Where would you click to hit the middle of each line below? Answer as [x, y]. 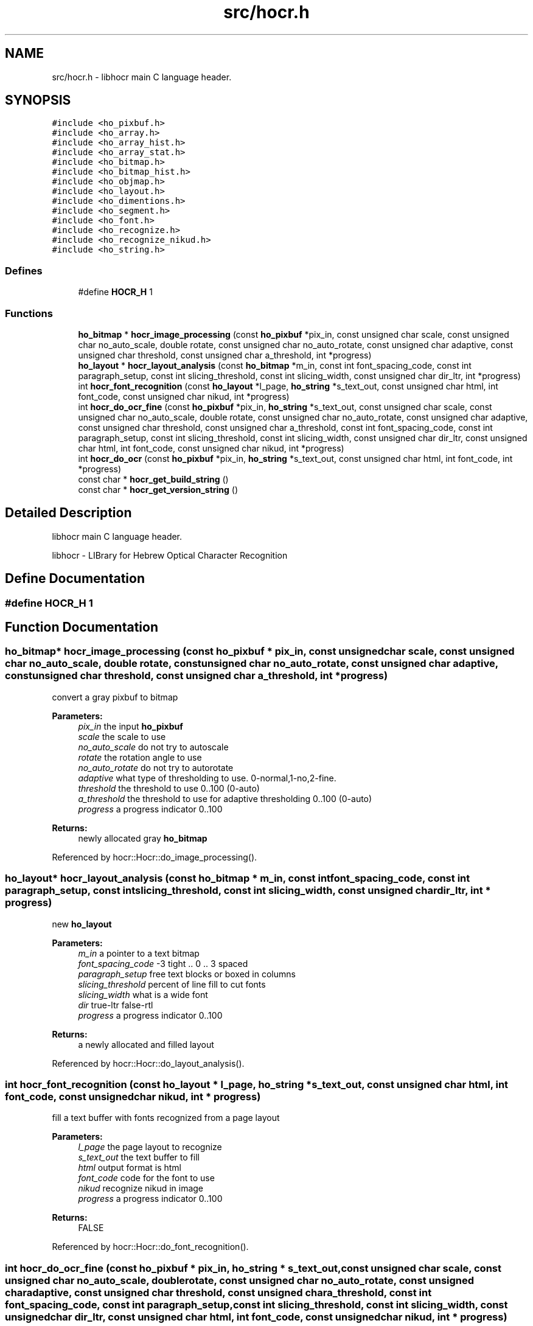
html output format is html [130, 1168]
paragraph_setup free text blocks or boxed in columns [187, 974]
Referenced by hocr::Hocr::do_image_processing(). [155, 857]
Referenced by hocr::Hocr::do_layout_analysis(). [148, 1063]
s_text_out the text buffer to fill [139, 1157]
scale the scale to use [122, 736]
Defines [24, 270]
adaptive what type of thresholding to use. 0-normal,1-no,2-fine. [207, 778]
